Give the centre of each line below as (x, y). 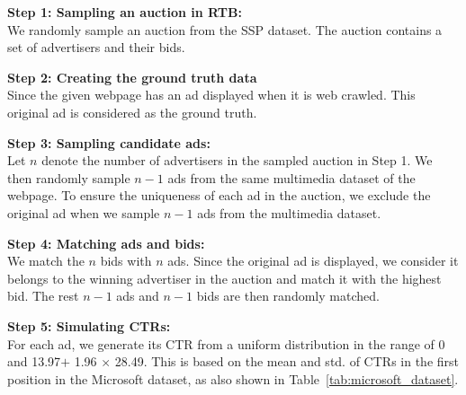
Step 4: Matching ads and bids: (106, 243)
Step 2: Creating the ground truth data (132, 77)
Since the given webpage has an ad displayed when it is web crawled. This (211, 95)
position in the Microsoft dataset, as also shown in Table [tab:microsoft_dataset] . (233, 378)
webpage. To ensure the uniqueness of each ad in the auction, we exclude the (219, 195)
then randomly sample (69, 177)
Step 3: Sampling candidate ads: (109, 142)
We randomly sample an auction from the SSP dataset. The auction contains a (225, 29)
